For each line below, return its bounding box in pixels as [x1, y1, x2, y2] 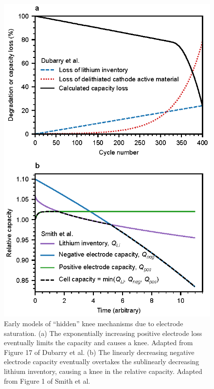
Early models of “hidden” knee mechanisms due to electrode [4, 318, 183, 329]
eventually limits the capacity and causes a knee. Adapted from [4, 337, 193, 348]
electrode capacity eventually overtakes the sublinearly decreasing [4, 356, 199, 367]
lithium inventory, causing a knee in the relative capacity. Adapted [4, 366, 202, 376]
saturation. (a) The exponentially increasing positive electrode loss [4, 328, 202, 338]
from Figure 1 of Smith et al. [4, 375, 90, 386]
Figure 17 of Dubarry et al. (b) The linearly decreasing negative [4, 347, 195, 357]
